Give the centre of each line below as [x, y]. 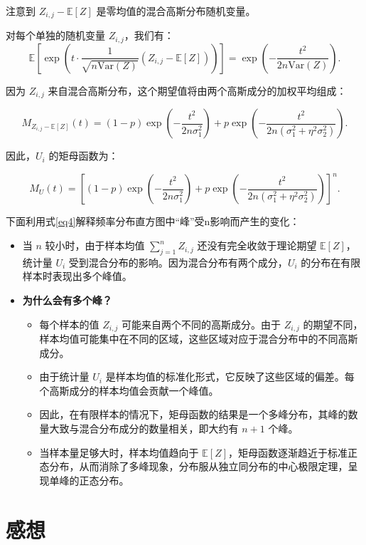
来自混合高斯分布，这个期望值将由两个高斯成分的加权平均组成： [197, 90]
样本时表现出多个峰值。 [77, 276]
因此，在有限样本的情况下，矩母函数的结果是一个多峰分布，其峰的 [194, 414]
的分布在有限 [331, 262]
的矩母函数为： [84, 156]
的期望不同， [333, 324]
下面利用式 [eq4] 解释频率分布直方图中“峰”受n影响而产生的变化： [153, 221]
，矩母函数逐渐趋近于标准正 [293, 452]
